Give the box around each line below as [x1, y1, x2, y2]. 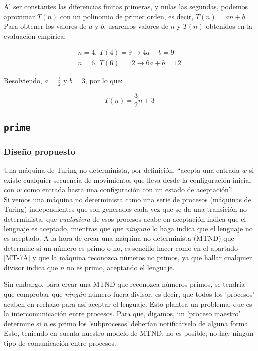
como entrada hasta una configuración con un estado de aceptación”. [24, 184, 233, 195]
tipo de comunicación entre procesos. [4, 338, 116, 348]
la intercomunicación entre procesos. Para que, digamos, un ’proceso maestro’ [4, 308, 241, 319]
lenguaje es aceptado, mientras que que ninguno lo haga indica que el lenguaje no [4, 223, 253, 234]
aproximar [4, 11, 35, 21]
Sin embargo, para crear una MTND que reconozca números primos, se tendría [4, 279, 245, 289]
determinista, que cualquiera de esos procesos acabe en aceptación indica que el [4, 213, 246, 224]
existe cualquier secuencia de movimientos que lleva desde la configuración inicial [4, 174, 251, 185]
